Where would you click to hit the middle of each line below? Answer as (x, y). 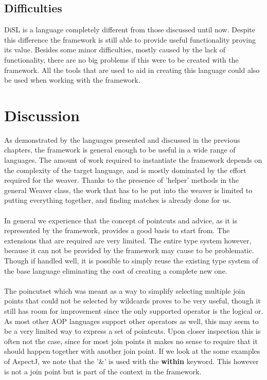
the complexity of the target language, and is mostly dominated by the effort (125, 170)
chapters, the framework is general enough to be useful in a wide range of (120, 150)
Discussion (42, 115)
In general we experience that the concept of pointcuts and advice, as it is (121, 220)
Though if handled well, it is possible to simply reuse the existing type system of (131, 261)
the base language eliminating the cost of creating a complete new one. (116, 270)
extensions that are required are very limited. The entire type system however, (128, 240)
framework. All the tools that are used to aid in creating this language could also (132, 70)
